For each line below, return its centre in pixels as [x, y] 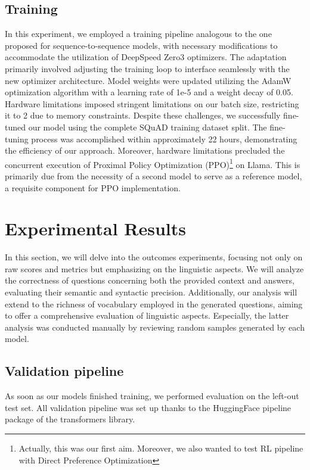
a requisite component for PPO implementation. [93, 187]
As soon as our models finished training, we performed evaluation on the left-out [152, 396]
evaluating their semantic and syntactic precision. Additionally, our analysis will [151, 292]
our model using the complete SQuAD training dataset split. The [148, 127]
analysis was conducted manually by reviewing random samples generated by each [155, 327]
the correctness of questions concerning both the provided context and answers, [150, 280]
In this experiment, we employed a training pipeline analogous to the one [138, 34]
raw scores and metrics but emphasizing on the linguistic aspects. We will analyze [154, 268]
